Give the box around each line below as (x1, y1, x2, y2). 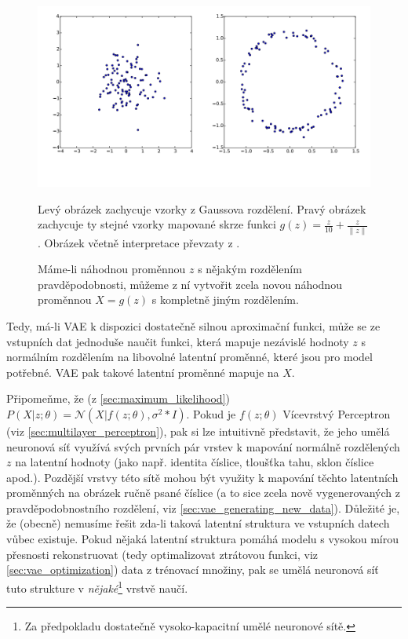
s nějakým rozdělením (198, 261, 302, 277)
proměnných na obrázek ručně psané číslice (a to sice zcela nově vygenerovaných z (6, 484, 400, 501)
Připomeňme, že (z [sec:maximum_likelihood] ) (6, 390, 230, 407)
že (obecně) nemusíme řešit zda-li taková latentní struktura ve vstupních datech (6, 515, 390, 531)
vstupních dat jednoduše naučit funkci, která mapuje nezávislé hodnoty (6, 333, 349, 349)
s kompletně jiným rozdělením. (151, 291, 299, 308)
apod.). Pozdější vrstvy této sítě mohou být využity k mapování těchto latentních (6, 469, 399, 485)
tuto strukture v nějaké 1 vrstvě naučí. (6, 577, 188, 596)
